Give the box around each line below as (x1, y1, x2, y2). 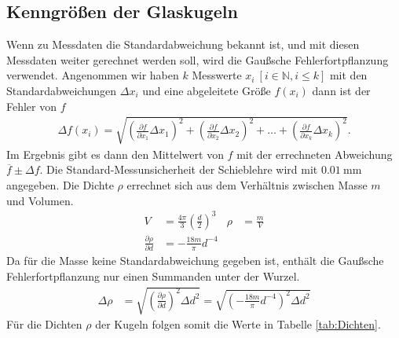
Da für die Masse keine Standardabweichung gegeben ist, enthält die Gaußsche (6, 252, 384, 269)
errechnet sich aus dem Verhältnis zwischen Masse (126, 176, 368, 193)
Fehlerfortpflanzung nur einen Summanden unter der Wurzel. (6, 267, 300, 284)
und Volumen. (6, 192, 74, 208)
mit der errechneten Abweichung (236, 145, 393, 162)
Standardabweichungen (6, 82, 117, 98)
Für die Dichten (6, 316, 82, 332)
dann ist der (312, 82, 371, 98)
